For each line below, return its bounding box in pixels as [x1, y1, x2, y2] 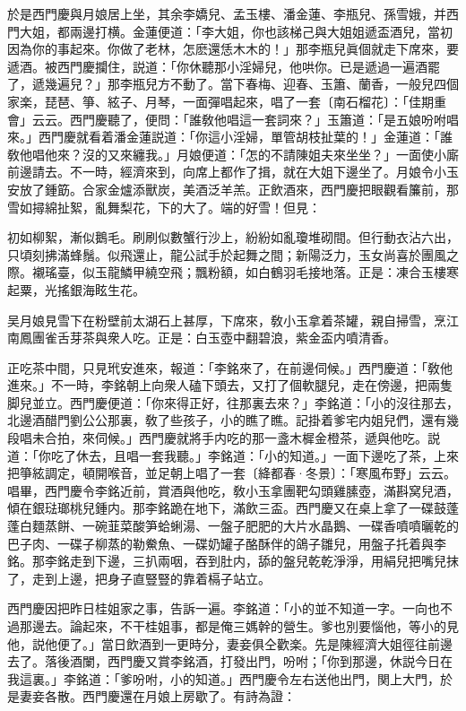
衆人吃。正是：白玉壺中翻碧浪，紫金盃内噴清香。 [107, 328, 396, 347]
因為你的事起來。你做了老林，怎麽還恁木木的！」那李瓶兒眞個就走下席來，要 [7, 39, 459, 58]
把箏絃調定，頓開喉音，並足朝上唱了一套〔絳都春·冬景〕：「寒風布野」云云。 [7, 464, 450, 482]
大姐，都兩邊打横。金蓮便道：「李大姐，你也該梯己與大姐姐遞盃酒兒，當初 [19, 22, 453, 40]
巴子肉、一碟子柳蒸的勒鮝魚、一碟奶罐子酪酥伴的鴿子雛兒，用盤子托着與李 [7, 533, 446, 552]
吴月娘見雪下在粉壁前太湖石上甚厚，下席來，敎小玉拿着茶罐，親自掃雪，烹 [7, 310, 446, 329]
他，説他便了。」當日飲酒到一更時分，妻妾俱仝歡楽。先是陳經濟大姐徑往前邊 [7, 634, 453, 653]
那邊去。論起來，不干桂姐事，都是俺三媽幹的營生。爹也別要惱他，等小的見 [19, 617, 459, 635]
